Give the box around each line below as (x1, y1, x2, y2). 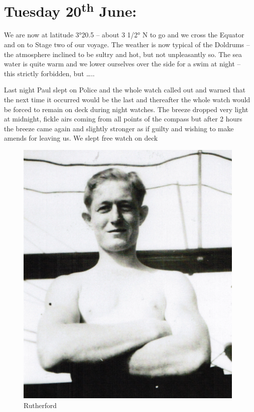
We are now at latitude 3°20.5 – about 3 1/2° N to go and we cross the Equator (4, 29, 244, 40)
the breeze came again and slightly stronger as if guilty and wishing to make (4, 123, 234, 133)
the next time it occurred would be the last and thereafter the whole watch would (4, 94, 251, 105)
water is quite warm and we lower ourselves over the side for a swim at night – (4, 59, 241, 69)
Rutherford (24, 400, 57, 410)
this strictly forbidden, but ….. (4, 68, 95, 78)
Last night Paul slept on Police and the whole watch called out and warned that (4, 85, 246, 95)
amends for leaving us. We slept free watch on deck (4, 133, 158, 143)
